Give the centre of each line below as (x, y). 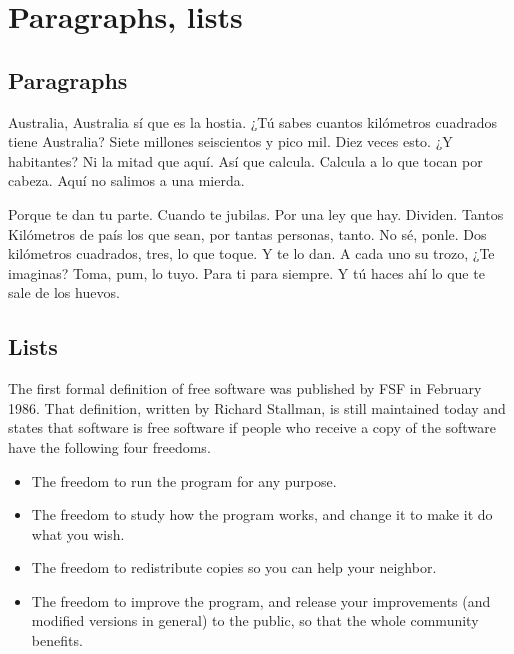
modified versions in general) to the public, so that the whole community (255, 620)
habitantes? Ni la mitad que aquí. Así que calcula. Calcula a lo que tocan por (245, 160)
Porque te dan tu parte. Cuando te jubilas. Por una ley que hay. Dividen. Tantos (256, 213)
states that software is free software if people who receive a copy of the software (252, 427)
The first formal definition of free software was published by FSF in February (245, 388)
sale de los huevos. (64, 292)
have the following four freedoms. (109, 446)
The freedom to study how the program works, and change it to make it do (262, 514)
